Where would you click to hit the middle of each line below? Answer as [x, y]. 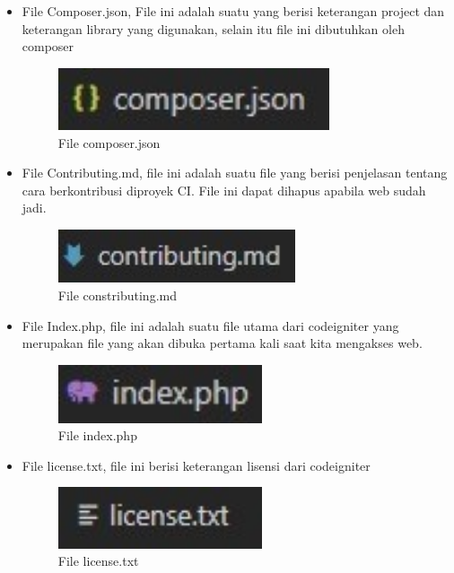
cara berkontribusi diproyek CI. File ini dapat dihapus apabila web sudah [224, 190]
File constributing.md [117, 295]
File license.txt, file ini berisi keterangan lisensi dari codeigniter [196, 465]
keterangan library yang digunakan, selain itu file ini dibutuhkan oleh [213, 28]
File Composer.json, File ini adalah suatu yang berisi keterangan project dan [233, 11]
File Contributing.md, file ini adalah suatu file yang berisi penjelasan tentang [235, 173]
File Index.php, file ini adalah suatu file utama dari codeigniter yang [210, 325]
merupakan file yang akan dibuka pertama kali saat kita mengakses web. [222, 343]
